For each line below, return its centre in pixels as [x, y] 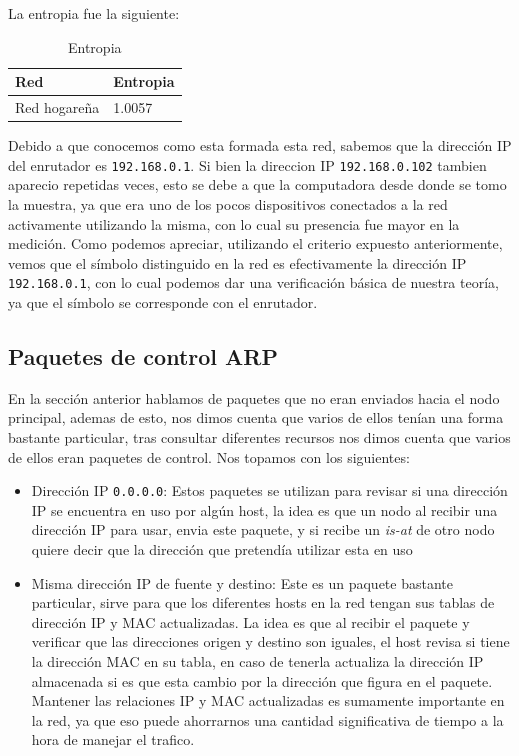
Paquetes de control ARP [143, 355]
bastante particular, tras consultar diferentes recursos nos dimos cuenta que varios [259, 436]
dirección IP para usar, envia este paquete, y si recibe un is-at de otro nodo [263, 529]
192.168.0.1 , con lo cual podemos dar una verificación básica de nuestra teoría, [253, 282]
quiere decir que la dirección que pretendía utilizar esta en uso [222, 549]
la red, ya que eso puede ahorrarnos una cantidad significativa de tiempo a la [267, 719]
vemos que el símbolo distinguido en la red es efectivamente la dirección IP [237, 262]
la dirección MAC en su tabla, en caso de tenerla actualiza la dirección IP [257, 660]
